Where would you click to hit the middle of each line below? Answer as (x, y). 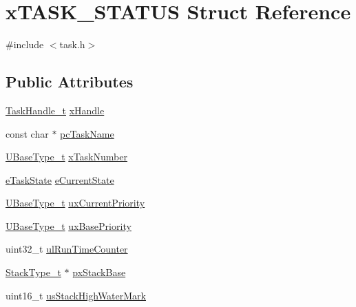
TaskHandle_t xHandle (55, 110)
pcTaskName (87, 133)
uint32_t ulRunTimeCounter (67, 249)
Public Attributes (70, 82)
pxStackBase (99, 272)
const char (27, 133)
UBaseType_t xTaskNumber (66, 157)
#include (25, 44)
